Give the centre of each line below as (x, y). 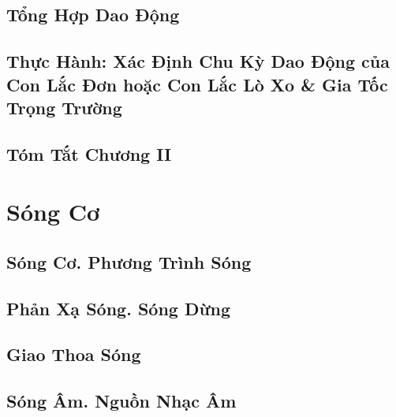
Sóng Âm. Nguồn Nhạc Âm (121, 401)
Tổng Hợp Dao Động (93, 15)
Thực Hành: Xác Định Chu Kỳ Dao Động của (198, 61)
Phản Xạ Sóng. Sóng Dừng (119, 308)
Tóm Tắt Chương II (89, 153)
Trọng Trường (64, 107)
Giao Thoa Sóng (74, 354)
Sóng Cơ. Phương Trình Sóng (129, 261)
